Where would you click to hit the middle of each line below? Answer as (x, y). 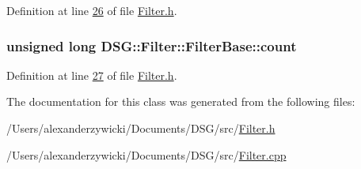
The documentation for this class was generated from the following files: (181, 101)
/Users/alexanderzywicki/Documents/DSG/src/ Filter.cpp (146, 154)
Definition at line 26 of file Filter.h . (92, 10)
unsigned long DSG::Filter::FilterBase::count (152, 45)
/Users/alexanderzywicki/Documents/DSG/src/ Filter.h (141, 128)
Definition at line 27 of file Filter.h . (92, 75)
